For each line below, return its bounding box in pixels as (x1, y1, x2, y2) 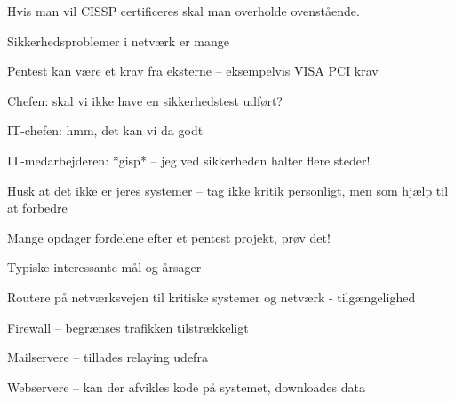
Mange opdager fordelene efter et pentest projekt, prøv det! (7, 228, 331, 246)
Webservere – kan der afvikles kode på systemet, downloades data (7, 377, 365, 396)
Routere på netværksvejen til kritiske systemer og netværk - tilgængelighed (7, 287, 416, 306)
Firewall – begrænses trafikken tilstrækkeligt (7, 318, 249, 336)
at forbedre (7, 198, 68, 217)
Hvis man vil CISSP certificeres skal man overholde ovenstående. (7, 2, 360, 20)
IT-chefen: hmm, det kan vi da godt (7, 121, 204, 140)
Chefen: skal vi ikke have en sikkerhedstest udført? (7, 91, 283, 109)
